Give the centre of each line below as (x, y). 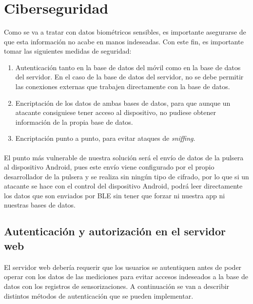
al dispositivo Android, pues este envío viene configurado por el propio (109, 167)
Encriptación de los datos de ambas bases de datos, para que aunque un (123, 103)
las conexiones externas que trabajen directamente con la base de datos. (123, 86)
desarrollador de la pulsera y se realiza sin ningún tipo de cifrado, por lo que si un (126, 176)
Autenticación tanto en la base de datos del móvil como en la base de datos (128, 67)
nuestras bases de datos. (40, 205)
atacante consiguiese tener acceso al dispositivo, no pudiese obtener (116, 112)
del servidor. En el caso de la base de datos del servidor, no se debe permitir (129, 77)
